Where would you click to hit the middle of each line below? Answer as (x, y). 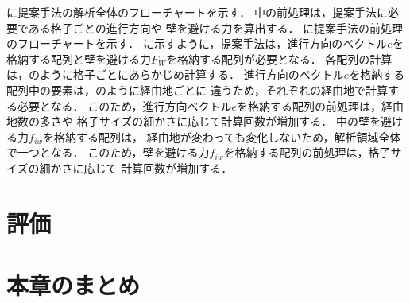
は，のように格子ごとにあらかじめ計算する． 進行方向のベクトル (175, 74)
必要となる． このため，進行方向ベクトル (124, 105)
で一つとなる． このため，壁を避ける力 (108, 152)
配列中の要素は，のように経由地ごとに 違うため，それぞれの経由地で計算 (197, 89)
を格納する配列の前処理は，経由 (321, 105)
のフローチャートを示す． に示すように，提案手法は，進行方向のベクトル (197, 43)
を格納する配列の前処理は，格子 (307, 152)
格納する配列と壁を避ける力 (79, 58)
